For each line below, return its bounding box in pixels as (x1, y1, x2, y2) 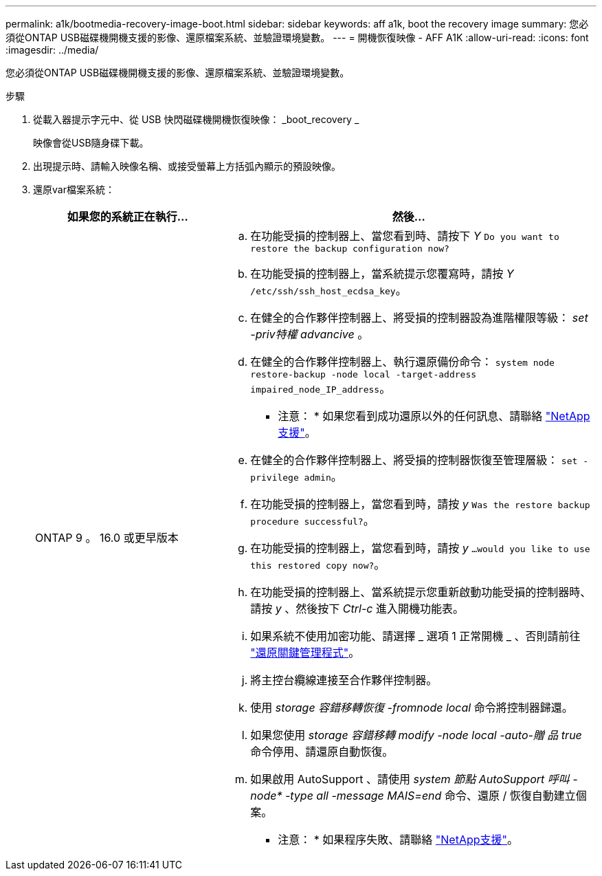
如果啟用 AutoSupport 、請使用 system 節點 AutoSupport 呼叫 (250, 772, 570, 786)
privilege (250, 472, 299, 483)
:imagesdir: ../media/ (5, 44, 99, 56)
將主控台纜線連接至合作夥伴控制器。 (250, 673, 438, 687)
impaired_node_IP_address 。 (250, 382, 391, 395)
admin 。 (304, 470, 342, 483)
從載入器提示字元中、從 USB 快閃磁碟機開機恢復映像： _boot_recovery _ (33, 113, 359, 125)
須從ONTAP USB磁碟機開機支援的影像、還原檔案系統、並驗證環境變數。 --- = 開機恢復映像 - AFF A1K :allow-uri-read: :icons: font (5, 32, 589, 43)
